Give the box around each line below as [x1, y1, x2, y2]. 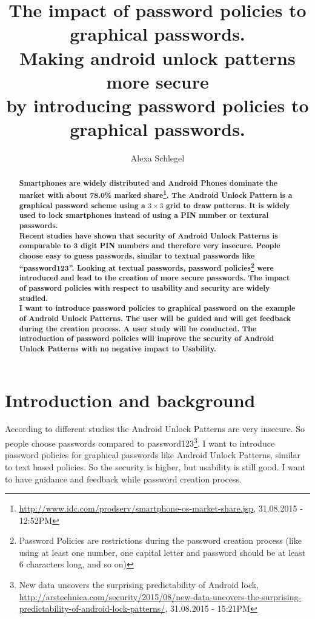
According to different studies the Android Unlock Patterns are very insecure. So [5, 422, 305, 435]
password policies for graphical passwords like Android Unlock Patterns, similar [5, 448, 300, 461]
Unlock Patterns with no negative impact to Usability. [19, 343, 216, 354]
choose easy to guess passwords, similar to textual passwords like [19, 251, 255, 262]
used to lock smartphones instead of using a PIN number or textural [19, 210, 269, 221]
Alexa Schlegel [130, 152, 185, 164]
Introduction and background [5, 387, 256, 412]
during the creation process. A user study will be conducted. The [19, 323, 257, 334]
